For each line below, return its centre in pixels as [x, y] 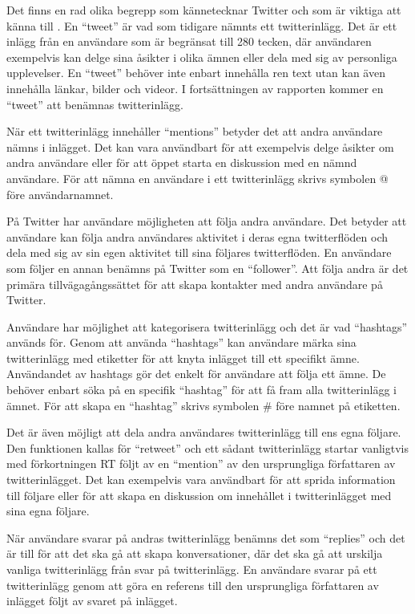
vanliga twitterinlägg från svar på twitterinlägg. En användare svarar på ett [192, 569]
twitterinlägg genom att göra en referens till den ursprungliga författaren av [193, 585]
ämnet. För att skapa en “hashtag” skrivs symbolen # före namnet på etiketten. [203, 405]
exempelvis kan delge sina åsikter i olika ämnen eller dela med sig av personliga [202, 57]
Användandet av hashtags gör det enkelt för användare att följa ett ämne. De [196, 374]
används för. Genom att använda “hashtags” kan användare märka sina [181, 342]
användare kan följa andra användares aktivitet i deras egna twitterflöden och [197, 236]
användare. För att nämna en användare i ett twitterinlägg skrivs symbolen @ [197, 178]
